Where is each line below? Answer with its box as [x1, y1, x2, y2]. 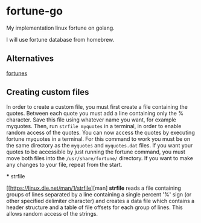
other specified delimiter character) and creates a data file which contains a [6, 197, 195, 204]
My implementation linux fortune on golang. [6, 24, 115, 31]
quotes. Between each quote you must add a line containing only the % [6, 109, 184, 117]
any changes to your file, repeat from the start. [6, 161, 123, 168]
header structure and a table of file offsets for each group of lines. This [6, 204, 183, 211]
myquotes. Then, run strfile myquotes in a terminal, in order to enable [6, 122, 182, 129]
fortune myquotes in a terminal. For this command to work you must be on [6, 135, 191, 143]
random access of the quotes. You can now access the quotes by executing [6, 129, 195, 136]
